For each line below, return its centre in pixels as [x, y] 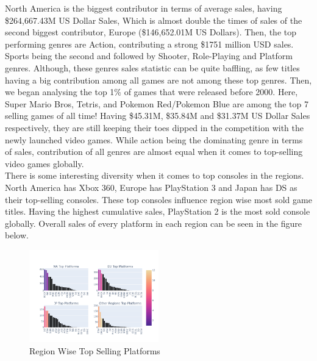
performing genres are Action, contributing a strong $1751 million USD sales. [149, 44]
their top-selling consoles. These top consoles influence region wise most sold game [158, 199]
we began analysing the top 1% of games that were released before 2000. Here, [151, 92]
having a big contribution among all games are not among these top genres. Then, [158, 80]
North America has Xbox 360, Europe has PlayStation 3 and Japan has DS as [151, 187]
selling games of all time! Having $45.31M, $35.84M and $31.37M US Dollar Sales [158, 116]
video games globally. [45, 163]
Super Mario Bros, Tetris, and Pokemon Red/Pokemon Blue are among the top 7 [157, 103]
